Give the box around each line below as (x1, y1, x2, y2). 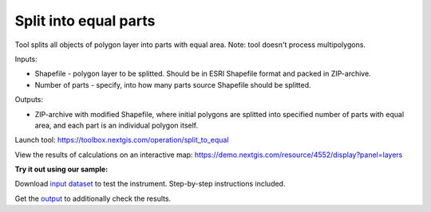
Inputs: (14, 54, 38, 64)
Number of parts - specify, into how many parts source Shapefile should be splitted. (34, 80, 311, 89)
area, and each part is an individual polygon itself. (34, 120, 199, 130)
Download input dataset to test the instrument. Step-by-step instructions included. (14, 179, 286, 189)
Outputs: (14, 95, 44, 104)
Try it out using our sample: (14, 164, 109, 175)
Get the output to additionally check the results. (14, 194, 172, 203)
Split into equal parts (14, 12, 156, 29)
